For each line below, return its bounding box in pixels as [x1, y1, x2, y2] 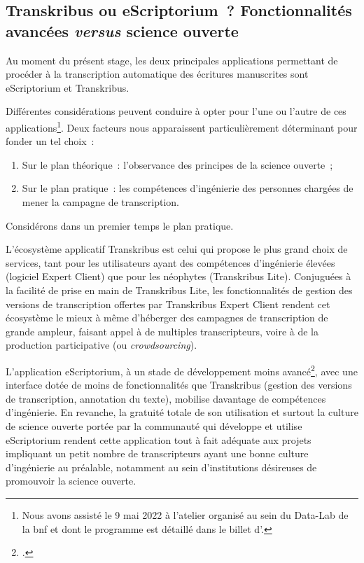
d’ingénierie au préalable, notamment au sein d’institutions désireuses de [6, 459, 317, 474]
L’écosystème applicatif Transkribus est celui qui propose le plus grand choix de [6, 242, 348, 256]
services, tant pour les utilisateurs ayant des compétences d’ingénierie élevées [6, 255, 335, 270]
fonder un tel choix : [6, 134, 94, 148]
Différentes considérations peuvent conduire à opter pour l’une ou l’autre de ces [6, 104, 346, 118]
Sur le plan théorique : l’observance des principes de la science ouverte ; [22, 157, 333, 172]
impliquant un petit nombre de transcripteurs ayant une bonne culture [6, 446, 309, 461]
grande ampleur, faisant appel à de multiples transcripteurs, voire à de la [6, 324, 319, 338]
